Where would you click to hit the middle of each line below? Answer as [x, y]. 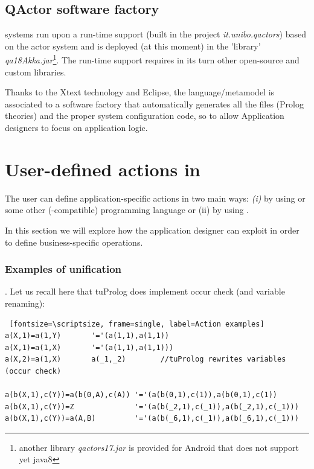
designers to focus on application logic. [76, 128]
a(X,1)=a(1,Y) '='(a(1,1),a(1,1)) [87, 336]
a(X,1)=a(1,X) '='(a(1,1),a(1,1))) [89, 347]
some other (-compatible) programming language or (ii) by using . [127, 210]
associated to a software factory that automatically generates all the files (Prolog [154, 104]
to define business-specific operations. [74, 242]
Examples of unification [63, 269]
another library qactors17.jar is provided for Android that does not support [159, 447]
